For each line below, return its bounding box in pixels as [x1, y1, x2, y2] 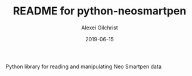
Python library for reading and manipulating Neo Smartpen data [5, 63, 162, 70]
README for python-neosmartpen [13, 4, 187, 18]
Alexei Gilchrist [81, 24, 118, 31]
